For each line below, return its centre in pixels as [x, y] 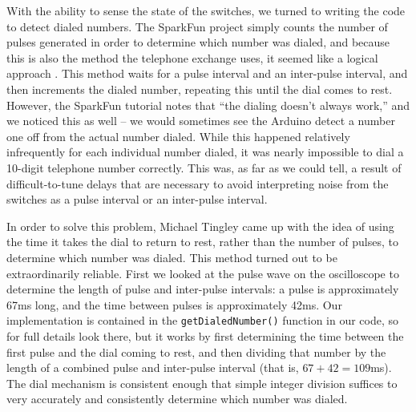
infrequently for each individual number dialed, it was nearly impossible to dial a [205, 152]
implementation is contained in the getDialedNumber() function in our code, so [203, 320]
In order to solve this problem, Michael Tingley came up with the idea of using [200, 226]
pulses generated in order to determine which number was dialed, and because [198, 42]
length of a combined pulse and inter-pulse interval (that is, [153, 368]
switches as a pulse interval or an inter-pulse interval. [137, 199]
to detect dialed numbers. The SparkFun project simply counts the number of [197, 26]
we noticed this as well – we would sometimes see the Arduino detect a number [201, 121]
